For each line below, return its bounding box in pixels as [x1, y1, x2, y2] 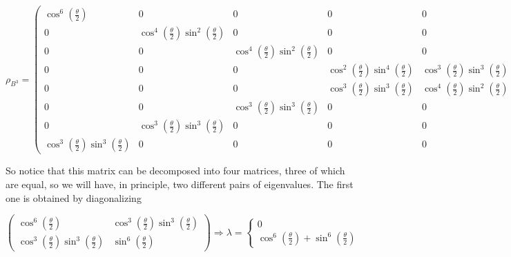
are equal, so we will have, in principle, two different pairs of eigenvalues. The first [6, 176, 354, 191]
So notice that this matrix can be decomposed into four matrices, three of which [6, 163, 345, 178]
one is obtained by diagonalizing [6, 190, 142, 205]
